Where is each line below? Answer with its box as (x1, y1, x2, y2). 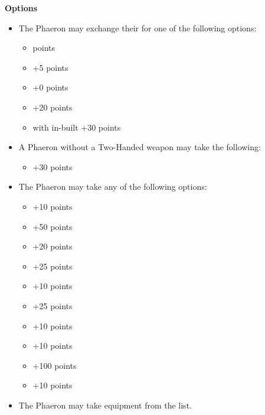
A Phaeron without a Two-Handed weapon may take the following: (18, 141, 261, 153)
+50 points (32, 220, 73, 232)
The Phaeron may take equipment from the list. (18, 398, 192, 411)
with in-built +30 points (32, 121, 121, 133)
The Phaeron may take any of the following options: (18, 180, 207, 193)
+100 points (32, 359, 77, 371)
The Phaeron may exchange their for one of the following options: (18, 21, 257, 34)
